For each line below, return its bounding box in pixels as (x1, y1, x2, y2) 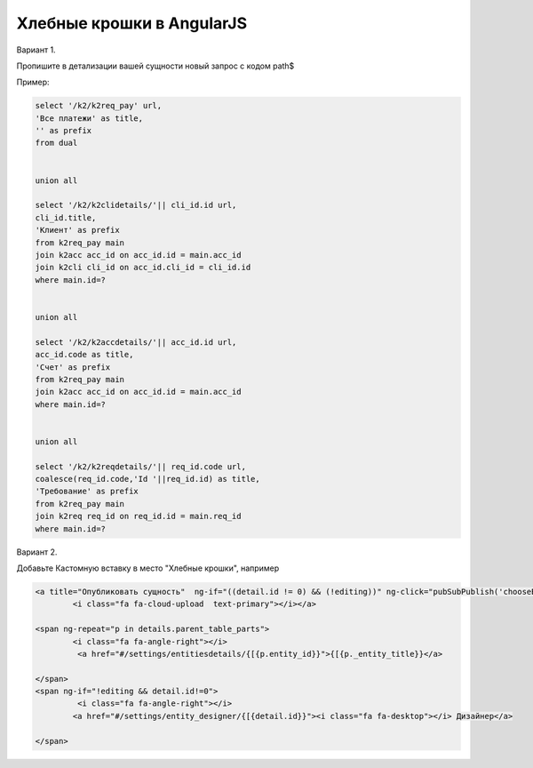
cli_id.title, (35, 212, 97, 222)
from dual (35, 138, 78, 148)
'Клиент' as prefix (35, 225, 120, 236)
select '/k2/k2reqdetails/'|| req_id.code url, (35, 461, 246, 471)
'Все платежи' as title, (35, 113, 144, 124)
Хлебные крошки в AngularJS (16, 13, 248, 33)
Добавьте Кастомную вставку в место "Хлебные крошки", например (16, 563, 280, 573)
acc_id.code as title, (35, 349, 134, 360)
